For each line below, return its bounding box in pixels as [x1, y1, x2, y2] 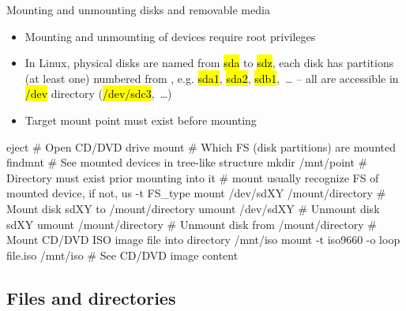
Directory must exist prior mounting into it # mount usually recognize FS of [6, 169, 379, 185]
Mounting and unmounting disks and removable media [6, 2, 270, 17]
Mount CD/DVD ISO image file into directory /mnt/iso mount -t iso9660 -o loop [6, 231, 400, 248]
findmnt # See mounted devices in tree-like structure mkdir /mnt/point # [6, 154, 368, 170]
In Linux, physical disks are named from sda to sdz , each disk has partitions [24, 54, 394, 71]
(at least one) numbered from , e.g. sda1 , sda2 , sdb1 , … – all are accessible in [24, 69, 399, 86]
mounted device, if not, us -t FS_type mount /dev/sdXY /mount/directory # [6, 185, 386, 201]
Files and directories [6, 285, 176, 309]
